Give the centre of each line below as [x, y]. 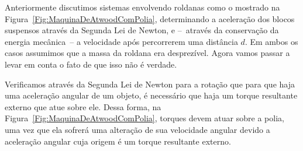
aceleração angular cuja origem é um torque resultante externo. [118, 141]
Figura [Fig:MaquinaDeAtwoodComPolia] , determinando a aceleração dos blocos [150, 18]
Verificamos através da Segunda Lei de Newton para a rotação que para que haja [150, 84]
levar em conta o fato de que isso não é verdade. [91, 64]
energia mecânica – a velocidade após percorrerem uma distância [121, 41]
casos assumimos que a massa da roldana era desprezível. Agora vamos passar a [147, 53]
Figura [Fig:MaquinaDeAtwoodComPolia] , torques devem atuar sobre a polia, [144, 118]
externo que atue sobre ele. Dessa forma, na [83, 106]
